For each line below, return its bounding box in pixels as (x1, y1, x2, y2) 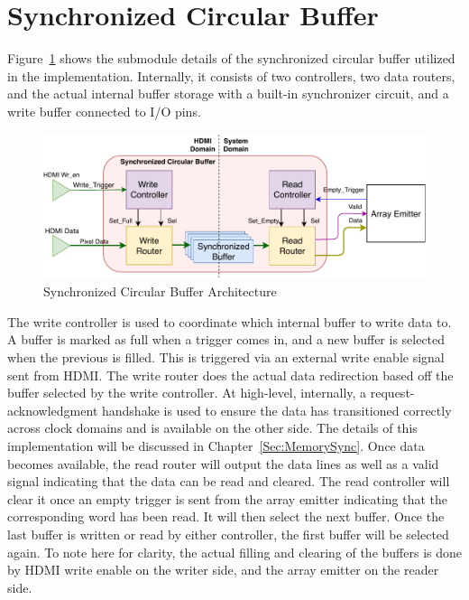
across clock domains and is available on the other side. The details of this (7, 418, 418, 437)
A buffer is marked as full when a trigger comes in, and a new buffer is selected (7, 330, 446, 349)
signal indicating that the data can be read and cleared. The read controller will (7, 472, 450, 491)
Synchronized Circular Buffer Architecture (43, 282, 277, 301)
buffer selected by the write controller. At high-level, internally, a (7, 383, 367, 402)
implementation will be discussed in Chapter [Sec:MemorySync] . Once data (7, 436, 425, 455)
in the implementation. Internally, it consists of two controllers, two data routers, (7, 66, 455, 85)
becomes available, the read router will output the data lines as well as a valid (7, 454, 439, 473)
